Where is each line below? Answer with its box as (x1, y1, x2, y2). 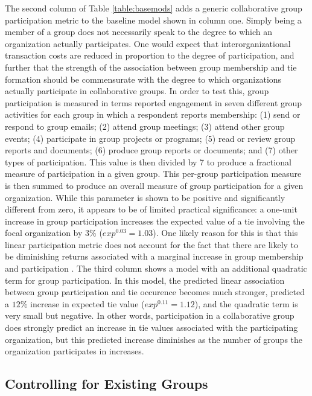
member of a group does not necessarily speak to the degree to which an (5, 25, 272, 38)
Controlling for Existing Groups (5, 374, 208, 393)
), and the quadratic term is (194, 297, 298, 310)
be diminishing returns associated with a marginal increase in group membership (5, 250, 304, 263)
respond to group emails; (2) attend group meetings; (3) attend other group (5, 120, 285, 132)
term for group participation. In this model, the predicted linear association (5, 273, 285, 286)
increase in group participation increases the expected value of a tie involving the (5, 214, 305, 227)
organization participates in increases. (5, 345, 144, 357)
